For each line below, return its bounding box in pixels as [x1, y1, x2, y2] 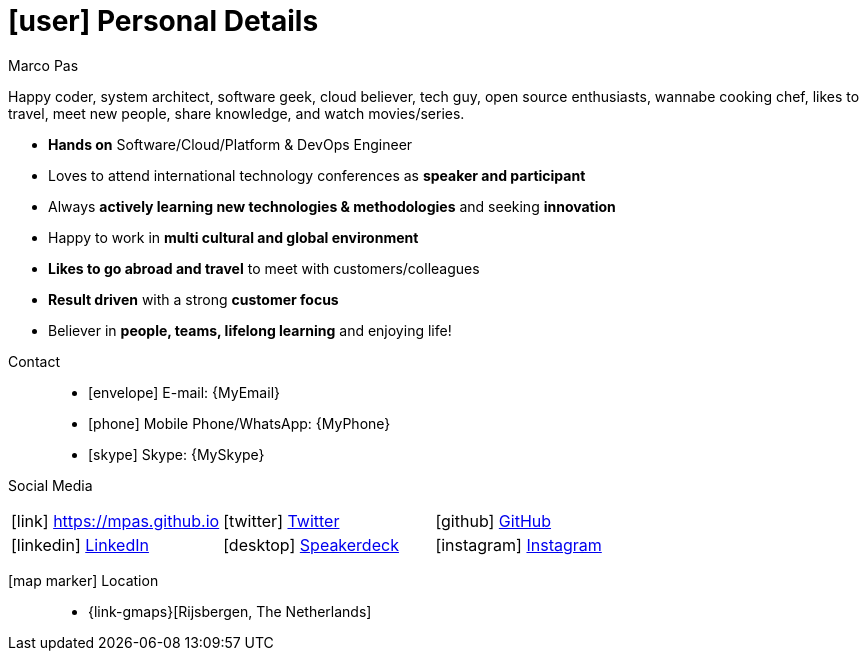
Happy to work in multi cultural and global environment [48, 228, 419, 246]
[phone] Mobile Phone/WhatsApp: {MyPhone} [88, 414, 391, 432]
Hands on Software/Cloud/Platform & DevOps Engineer [48, 135, 413, 153]
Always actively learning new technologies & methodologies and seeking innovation [48, 197, 616, 215]
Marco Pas [8, 56, 79, 74]
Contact [8, 352, 60, 370]
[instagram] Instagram [435, 534, 602, 555]
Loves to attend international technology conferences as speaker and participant [48, 166, 586, 184]
